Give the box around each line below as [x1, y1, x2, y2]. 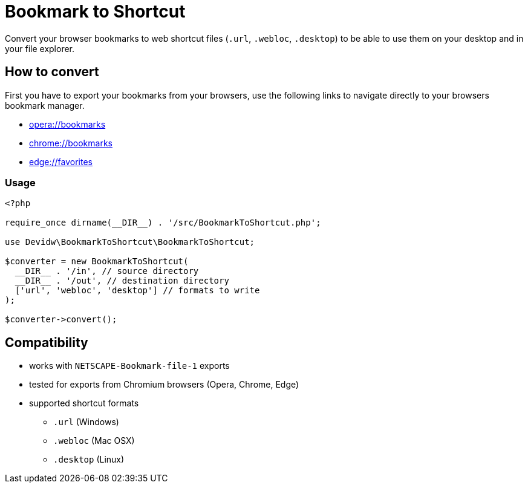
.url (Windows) [53, 417, 119, 428]
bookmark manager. [5, 100, 85, 111]
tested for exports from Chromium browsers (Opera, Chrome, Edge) [29, 379, 299, 390]
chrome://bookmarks [29, 137, 112, 148]
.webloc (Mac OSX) [53, 435, 135, 446]
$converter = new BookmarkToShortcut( [5, 256, 189, 267]
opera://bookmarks [29, 119, 106, 129]
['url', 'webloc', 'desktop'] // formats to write [15, 285, 260, 296]
